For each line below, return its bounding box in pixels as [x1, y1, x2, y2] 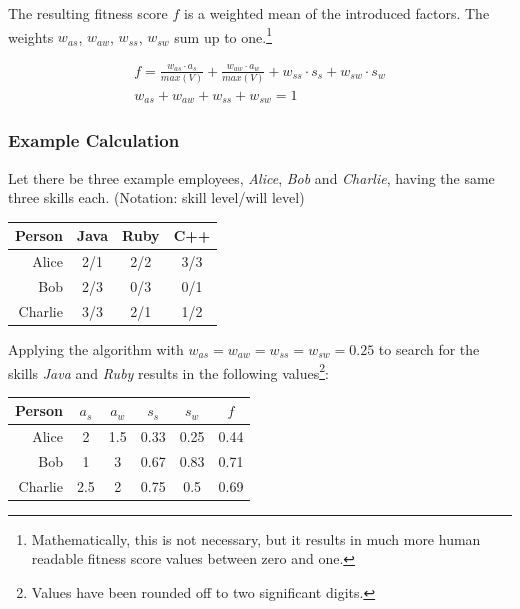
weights [8, 26, 54, 47]
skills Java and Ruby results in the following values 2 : [8, 359, 329, 383]
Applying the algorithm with [8, 338, 184, 359]
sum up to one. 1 [174, 23, 272, 47]
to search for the [378, 338, 480, 359]
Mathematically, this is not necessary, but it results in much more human [31, 528, 481, 549]
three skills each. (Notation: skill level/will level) [8, 187, 305, 208]
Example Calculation [8, 128, 180, 153]
